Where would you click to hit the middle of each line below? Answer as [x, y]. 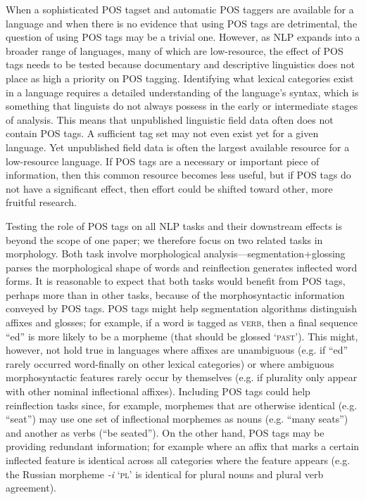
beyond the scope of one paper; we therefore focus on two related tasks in [164, 239]
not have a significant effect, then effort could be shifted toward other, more [169, 188]
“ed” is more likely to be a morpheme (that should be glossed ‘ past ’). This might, [182, 336]
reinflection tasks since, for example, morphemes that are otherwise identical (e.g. [182, 405]
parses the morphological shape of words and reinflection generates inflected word [182, 267]
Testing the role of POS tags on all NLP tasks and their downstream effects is [174, 225]
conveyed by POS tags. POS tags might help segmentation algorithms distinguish [182, 308]
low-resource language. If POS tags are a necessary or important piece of [163, 161]
